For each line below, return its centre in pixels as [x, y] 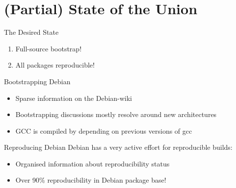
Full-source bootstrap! [49, 48]
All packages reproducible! [55, 65]
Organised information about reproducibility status [92, 163]
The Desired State [31, 32]
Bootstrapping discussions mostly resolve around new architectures [116, 114]
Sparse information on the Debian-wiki [74, 98]
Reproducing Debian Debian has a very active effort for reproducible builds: [118, 147]
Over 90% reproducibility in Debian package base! [91, 180]
